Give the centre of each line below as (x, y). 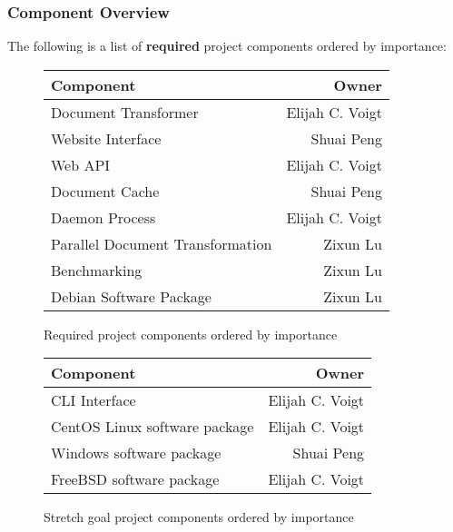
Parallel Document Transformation (162, 243)
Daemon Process (103, 217)
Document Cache (105, 191)
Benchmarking (97, 270)
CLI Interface (94, 400)
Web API (81, 164)
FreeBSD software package (135, 479)
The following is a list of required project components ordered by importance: (227, 46)
